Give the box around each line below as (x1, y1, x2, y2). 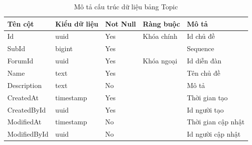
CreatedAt (7, 92, 39, 102)
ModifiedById (7, 129, 49, 139)
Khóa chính (143, 31, 177, 41)
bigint (55, 43, 73, 54)
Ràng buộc (143, 18, 180, 29)
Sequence (187, 43, 214, 54)
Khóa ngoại (143, 56, 177, 66)
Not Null (105, 18, 136, 29)
